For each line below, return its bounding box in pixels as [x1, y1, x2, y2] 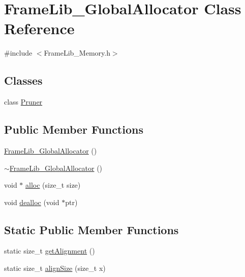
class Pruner [4, 96, 43, 107]
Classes [4, 72, 43, 88]
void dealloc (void [4, 196, 59, 207]
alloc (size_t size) [25, 180, 81, 190]
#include [4, 47, 33, 58]
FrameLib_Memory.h [44, 47, 110, 58]
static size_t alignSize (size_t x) [4, 263, 106, 273]
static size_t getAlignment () [4, 245, 95, 256]
